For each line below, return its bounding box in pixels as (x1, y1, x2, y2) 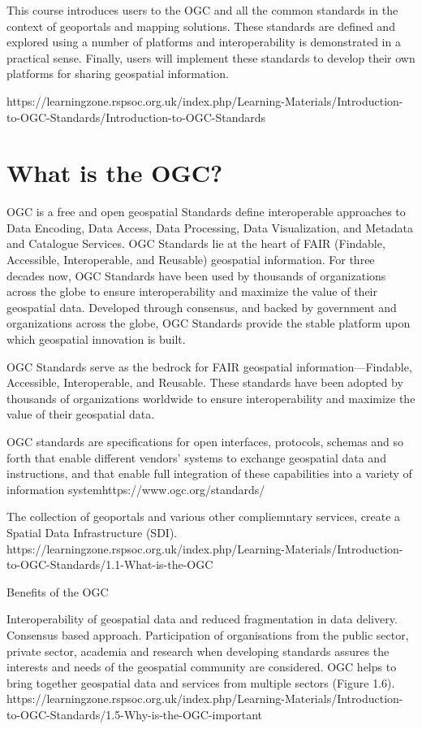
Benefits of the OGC (6, 583, 109, 600)
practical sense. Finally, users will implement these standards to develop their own (6, 49, 416, 66)
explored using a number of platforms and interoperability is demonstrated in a (6, 33, 401, 50)
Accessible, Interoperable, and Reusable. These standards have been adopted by (6, 374, 403, 391)
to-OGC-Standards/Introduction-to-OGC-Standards (6, 108, 266, 125)
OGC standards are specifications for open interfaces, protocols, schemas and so (6, 433, 404, 449)
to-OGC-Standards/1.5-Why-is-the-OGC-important (6, 705, 263, 722)
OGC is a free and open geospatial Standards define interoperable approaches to (6, 203, 406, 220)
